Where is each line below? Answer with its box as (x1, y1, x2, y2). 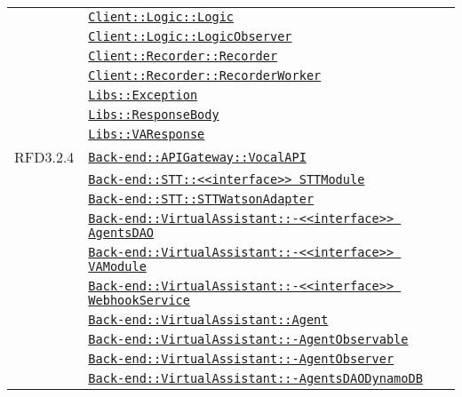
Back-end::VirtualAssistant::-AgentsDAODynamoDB (88, 371, 423, 385)
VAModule (88, 259, 147, 274)
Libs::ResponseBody (88, 107, 219, 122)
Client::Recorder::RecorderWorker (88, 68, 322, 83)
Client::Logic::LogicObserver (88, 29, 292, 44)
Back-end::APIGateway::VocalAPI (88, 149, 307, 164)
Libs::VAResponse (88, 127, 205, 141)
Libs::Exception (88, 88, 198, 102)
